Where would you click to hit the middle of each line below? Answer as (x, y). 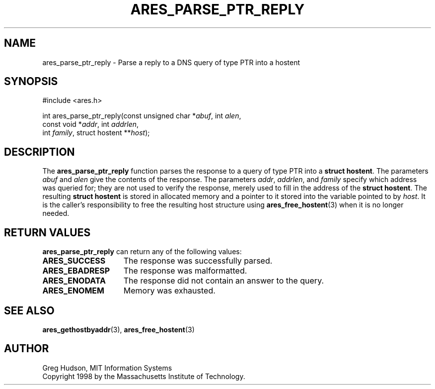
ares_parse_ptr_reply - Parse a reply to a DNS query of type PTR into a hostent (171, 62)
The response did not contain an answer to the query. (224, 281)
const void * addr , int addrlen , (91, 124)
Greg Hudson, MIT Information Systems (107, 368)
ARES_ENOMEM (73, 291)
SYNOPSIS (31, 82)
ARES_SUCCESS (74, 261)
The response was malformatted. (185, 271)
